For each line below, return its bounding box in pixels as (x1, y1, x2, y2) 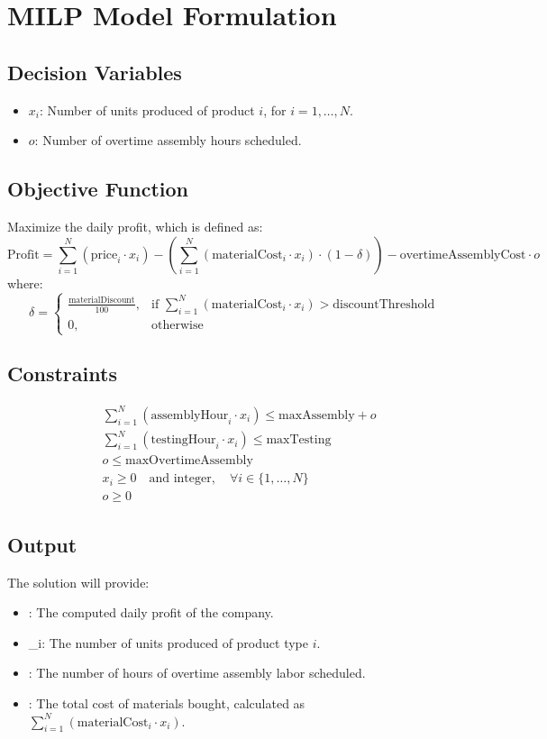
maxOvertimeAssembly (125, 454, 253, 468)
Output (7, 530, 77, 558)
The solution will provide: (7, 572, 150, 591)
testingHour (150, 433, 216, 447)
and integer (149, 472, 212, 486)
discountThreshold (333, 297, 435, 311)
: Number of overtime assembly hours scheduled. (34, 131, 302, 150)
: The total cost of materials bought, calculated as (28, 693, 305, 712)
